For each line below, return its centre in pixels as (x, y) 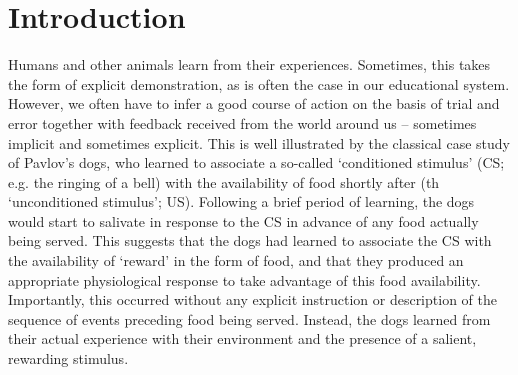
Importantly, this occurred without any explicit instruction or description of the (252, 299)
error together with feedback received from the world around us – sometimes (242, 122)
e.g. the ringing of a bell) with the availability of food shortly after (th (224, 181)
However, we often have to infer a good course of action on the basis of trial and (254, 103)
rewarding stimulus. (68, 358)
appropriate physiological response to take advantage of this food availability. (244, 279)
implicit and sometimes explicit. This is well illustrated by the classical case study (259, 142)
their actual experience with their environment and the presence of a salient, (242, 338)
